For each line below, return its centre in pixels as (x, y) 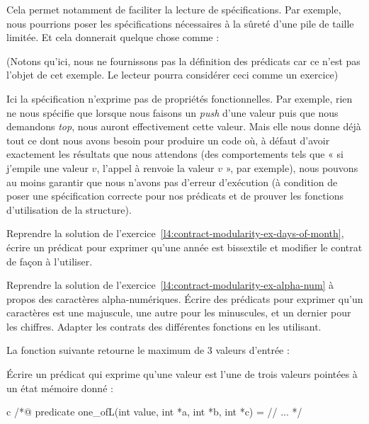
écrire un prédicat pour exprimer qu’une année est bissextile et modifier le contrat (184, 247)
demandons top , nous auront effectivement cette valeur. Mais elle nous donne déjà (184, 126)
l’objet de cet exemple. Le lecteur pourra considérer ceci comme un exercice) (172, 75)
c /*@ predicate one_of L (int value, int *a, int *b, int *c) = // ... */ (154, 412)
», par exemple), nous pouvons (292, 167)
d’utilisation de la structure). (69, 209)
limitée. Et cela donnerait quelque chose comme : (113, 37)
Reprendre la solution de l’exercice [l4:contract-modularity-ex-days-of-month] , (175, 233)
